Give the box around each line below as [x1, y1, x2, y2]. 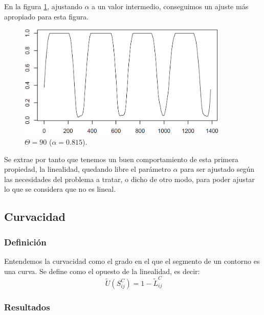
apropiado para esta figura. [4, 11, 89, 21]
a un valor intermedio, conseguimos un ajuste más [92, 1, 249, 11]
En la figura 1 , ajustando [4, 1, 82, 11]
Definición [4, 235, 47, 248]
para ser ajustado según [180, 164, 255, 174]
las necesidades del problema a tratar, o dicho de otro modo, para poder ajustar [4, 173, 255, 184]
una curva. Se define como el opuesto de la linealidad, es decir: [4, 265, 200, 276]
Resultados [4, 300, 50, 313]
